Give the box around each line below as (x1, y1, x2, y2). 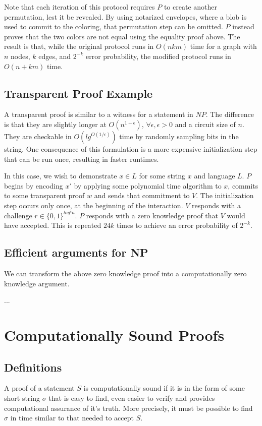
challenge (4, 210, 32, 220)
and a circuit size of (175, 118, 236, 129)
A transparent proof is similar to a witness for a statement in (4, 109, 193, 119)
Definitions (4, 359, 62, 375)
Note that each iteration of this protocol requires (4, 2, 155, 12)
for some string (139, 170, 186, 181)
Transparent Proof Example (4, 85, 153, 101)
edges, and (38, 50, 71, 61)
